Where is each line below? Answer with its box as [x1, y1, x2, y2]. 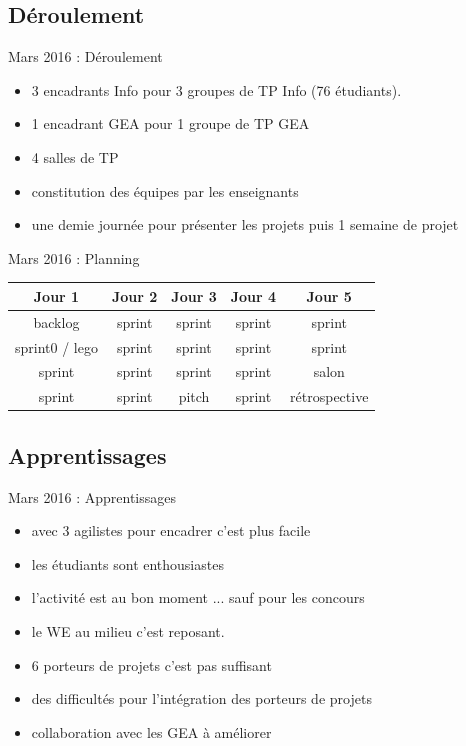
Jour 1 [33, 285, 80, 306]
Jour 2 [111, 285, 158, 306]
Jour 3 [171, 285, 217, 306]
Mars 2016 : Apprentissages [8, 486, 176, 507]
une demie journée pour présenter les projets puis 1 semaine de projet [31, 214, 459, 235]
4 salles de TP [31, 146, 119, 167]
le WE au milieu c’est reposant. [31, 620, 225, 641]
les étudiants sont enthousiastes [31, 553, 224, 574]
